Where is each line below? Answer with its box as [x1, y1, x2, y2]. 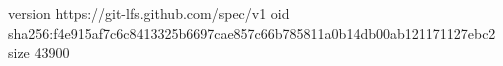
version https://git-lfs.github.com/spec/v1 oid [8, 3, 290, 23]
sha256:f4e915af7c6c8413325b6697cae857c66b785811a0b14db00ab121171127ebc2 [8, 22, 496, 43]
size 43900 [8, 42, 70, 63]
